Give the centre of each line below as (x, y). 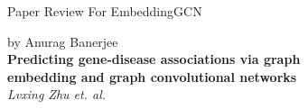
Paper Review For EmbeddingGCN (105, 11)
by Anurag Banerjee (63, 41)
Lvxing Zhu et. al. (57, 94)
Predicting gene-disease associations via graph (154, 59)
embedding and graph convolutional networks (152, 76)
